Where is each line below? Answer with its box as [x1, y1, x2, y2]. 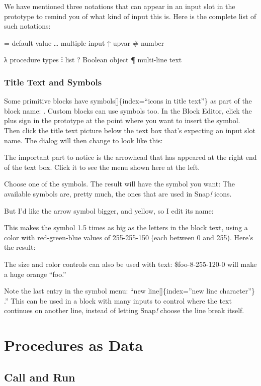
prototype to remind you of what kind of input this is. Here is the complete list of [4, 11, 256, 21]
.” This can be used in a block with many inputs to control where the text [4, 295, 232, 306]
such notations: [4, 21, 51, 31]
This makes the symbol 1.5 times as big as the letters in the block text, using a [4, 222, 248, 233]
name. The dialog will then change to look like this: [4, 135, 163, 145]
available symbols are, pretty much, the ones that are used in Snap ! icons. [4, 188, 232, 199]
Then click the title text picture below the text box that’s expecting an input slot [4, 125, 255, 135]
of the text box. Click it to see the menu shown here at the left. [4, 161, 200, 172]
